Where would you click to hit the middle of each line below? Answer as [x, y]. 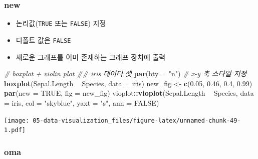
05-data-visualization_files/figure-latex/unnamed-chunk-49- [137, 120]
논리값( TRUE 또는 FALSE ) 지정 [61, 23]
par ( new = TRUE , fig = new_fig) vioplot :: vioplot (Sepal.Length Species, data [129, 93]
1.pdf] [15, 130]
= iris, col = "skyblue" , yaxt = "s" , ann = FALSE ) [82, 102]
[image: [17, 120]
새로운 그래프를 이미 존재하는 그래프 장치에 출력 [91, 57]
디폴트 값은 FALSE [43, 40]
